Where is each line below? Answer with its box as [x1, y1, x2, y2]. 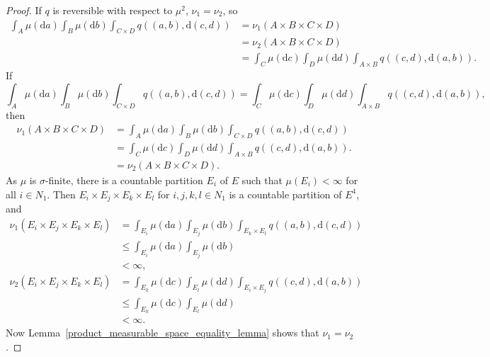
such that [241, 172, 283, 187]
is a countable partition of [229, 186, 342, 201]
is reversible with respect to [52, 3, 173, 17]
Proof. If [6, 3, 42, 17]
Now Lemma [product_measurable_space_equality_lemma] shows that [6, 325, 319, 340]
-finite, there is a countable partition [45, 172, 203, 187]
